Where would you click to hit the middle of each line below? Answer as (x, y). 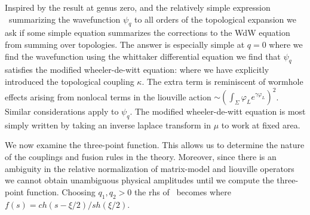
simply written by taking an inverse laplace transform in (108, 125)
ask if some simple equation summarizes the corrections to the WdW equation (148, 33)
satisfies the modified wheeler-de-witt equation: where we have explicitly (137, 70)
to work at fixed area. (261, 125)
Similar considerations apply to (62, 111)
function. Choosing (61, 191)
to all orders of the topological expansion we (215, 19)
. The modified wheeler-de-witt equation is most (218, 111)
